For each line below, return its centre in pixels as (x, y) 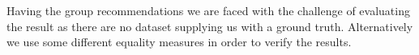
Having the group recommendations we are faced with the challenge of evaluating (208, 10)
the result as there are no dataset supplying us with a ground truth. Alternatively (210, 26)
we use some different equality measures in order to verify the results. (179, 42)
